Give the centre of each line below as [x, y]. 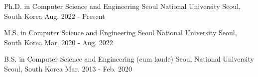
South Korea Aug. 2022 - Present [55, 16]
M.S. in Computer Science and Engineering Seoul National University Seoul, [121, 33]
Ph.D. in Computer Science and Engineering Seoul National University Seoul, [122, 6]
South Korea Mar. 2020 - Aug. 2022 [59, 42]
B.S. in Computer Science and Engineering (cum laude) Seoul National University [129, 59]
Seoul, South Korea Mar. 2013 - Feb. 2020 [68, 68]
